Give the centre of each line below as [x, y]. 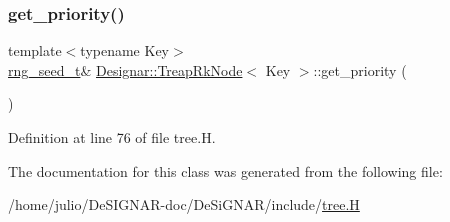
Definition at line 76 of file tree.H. [112, 137]
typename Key [124, 50]
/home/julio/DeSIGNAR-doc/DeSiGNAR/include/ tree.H [184, 204]
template [35, 50]
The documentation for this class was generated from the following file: [225, 170]
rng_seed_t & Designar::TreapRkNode [125, 69]
